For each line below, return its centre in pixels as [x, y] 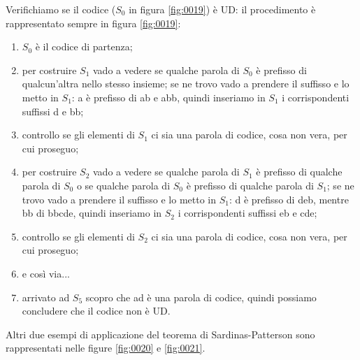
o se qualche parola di [123, 185]
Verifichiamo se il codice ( [61, 9]
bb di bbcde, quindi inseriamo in [92, 213]
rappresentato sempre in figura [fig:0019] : [93, 23]
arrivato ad [46, 297]
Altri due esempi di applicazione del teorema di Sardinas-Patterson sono [160, 334]
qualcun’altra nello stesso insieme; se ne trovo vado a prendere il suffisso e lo [186, 84]
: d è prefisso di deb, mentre [289, 199]
